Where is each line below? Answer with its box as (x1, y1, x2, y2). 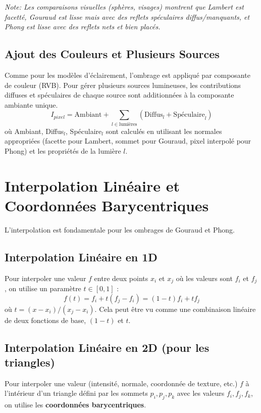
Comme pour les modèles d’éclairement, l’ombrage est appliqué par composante (5, 69, 250, 80)
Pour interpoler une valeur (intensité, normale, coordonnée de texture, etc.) (5, 378, 238, 388)
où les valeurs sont (176, 272, 233, 283)
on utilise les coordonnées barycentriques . (5, 399, 146, 410)
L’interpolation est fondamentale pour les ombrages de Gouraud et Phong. (5, 224, 235, 235)
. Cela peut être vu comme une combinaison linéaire (94, 303, 256, 314)
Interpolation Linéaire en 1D (5, 249, 158, 264)
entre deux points (94, 272, 148, 283)
